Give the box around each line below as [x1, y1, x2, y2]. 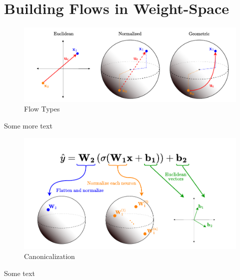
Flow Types [24, 103, 60, 114]
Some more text [4, 120, 52, 130]
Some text [4, 267, 35, 278]
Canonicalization [24, 250, 75, 261]
